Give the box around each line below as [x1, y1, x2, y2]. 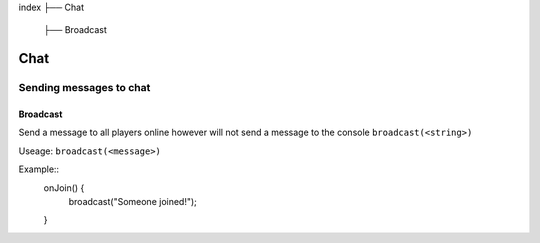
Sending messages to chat [18, 81, 151, 95]
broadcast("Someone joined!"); [68, 195, 197, 207]
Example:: [18, 163, 60, 175]
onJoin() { [43, 181, 85, 194]
